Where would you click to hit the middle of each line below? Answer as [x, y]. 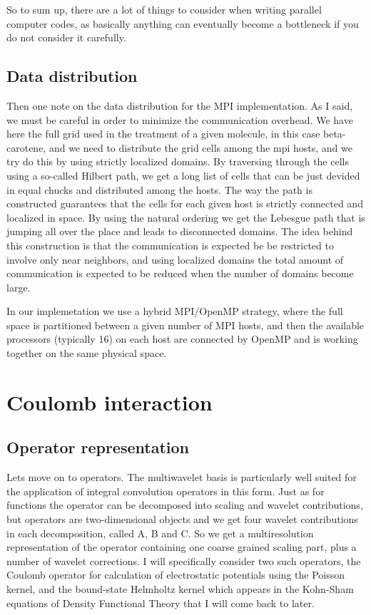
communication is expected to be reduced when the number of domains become [180, 273]
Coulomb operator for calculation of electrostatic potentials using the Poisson [176, 575]
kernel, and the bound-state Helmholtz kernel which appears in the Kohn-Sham [180, 589]
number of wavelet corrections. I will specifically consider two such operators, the [184, 560]
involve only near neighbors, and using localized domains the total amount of [175, 259]
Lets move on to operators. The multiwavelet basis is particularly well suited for [182, 477]
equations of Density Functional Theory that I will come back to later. [161, 603]
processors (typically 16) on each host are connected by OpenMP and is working [182, 339]
